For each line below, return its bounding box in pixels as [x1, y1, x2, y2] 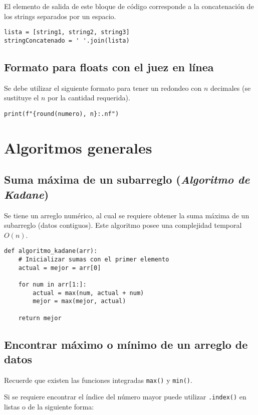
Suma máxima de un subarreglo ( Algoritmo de [4, 172, 250, 187]
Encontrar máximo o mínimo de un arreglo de [4, 336, 248, 352]
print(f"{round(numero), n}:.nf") [4, 110, 119, 117]
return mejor [18, 314, 62, 322]
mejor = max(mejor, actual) [33, 298, 126, 305]
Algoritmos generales [4, 137, 152, 158]
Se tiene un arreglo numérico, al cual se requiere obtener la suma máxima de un [4, 210, 249, 220]
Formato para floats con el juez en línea [4, 59, 214, 74]
